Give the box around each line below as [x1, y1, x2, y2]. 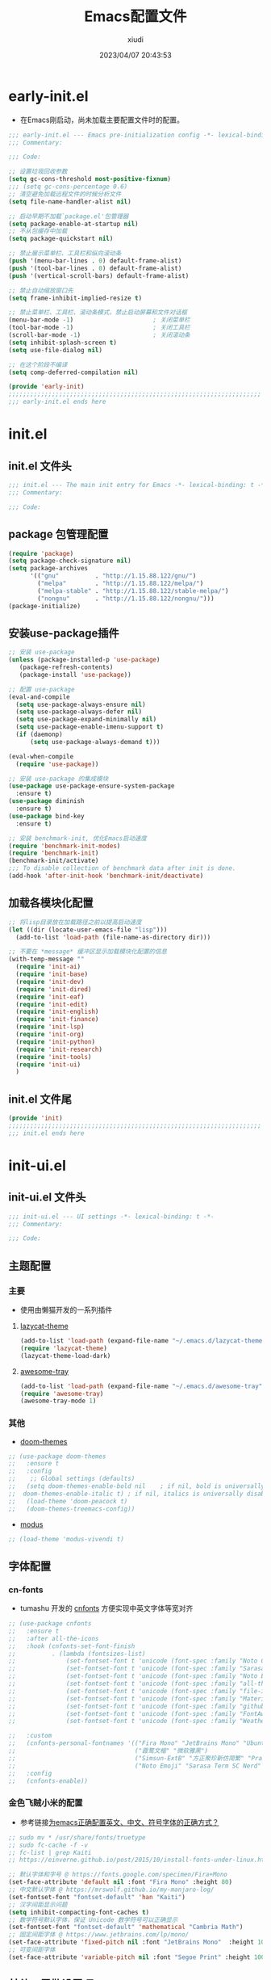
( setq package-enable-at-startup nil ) [8, 220, 139, 228]
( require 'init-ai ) [15, 963, 81, 971]
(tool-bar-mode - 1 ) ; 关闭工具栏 [8, 324, 191, 332]
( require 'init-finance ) [15, 1015, 99, 1024]
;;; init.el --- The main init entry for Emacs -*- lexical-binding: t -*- [8, 481, 269, 490]
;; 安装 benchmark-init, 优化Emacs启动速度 [8, 834, 148, 843]
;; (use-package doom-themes [8, 1452, 106, 1461]
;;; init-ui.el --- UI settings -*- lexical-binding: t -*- [8, 1213, 215, 1221]
